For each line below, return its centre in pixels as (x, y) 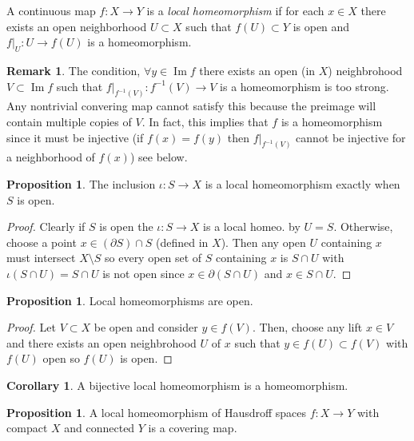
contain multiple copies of (69, 122)
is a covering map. (193, 428)
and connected (100, 428)
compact (27, 428)
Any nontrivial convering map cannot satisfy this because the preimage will (191, 106)
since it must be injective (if (75, 137)
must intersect (41, 258)
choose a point (42, 242)
